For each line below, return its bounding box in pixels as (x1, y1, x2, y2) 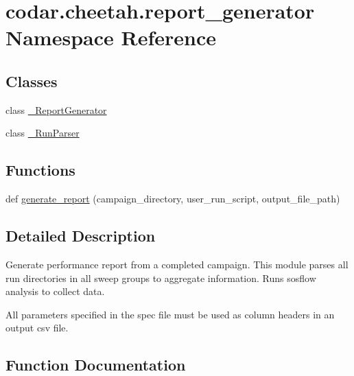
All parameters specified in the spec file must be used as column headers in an (5, 307, 335, 321)
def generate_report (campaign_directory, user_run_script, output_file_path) (5, 191, 340, 206)
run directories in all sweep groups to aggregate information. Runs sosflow (5, 270, 316, 285)
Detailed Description (5, 225, 156, 246)
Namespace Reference (5, 23, 216, 51)
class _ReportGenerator (5, 102, 107, 117)
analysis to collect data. (5, 284, 105, 298)
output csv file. (5, 320, 69, 335)
